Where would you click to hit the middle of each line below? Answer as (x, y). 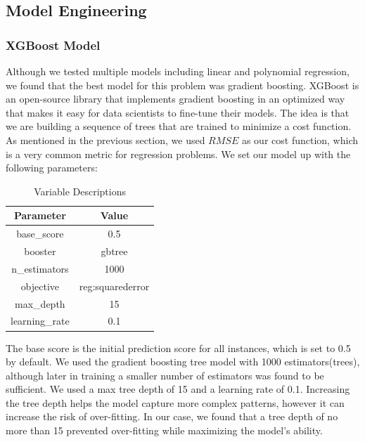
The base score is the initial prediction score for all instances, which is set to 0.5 (178, 347)
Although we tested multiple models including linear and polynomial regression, (178, 71)
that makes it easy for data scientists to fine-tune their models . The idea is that (178, 112)
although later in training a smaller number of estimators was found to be (165, 375)
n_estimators (40, 268)
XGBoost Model (53, 45)
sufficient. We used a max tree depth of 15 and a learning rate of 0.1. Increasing (178, 389)
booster (40, 251)
